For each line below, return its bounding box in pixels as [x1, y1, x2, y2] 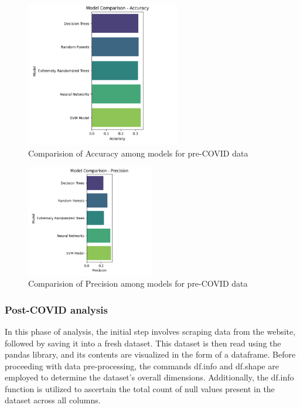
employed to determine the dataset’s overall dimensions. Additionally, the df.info [5, 371, 294, 383]
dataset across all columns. [5, 394, 101, 406]
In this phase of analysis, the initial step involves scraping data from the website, [5, 325, 296, 337]
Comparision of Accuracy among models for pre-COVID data [28, 147, 248, 159]
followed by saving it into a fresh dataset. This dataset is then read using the [5, 336, 281, 349]
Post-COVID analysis [5, 302, 108, 317]
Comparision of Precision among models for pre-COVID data [28, 277, 248, 290]
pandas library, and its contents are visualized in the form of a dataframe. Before [5, 348, 296, 361]
